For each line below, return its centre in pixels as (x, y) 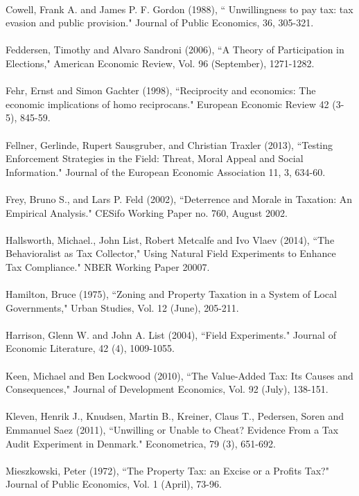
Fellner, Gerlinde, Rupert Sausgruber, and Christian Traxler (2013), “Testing (169, 144)
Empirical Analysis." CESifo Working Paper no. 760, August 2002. (147, 212)
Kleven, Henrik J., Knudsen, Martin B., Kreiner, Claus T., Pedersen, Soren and (175, 416)
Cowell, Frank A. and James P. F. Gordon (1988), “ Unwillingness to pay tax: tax (179, 9)
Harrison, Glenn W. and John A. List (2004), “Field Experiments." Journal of (171, 334)
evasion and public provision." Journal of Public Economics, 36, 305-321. (160, 23)
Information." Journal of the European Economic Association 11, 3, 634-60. (166, 171)
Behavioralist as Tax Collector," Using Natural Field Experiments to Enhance (171, 253)
